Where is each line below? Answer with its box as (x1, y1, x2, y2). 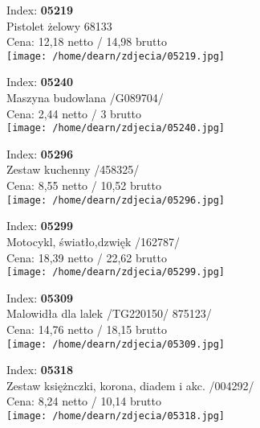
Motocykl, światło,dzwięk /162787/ (6, 233, 180, 249)
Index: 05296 (6, 145, 74, 162)
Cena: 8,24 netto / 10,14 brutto (6, 393, 161, 409)
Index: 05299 (6, 217, 74, 234)
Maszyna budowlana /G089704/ (6, 89, 164, 106)
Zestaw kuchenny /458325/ (6, 161, 140, 178)
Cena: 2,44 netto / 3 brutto (6, 105, 142, 121)
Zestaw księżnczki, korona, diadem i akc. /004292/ (6, 377, 254, 393)
